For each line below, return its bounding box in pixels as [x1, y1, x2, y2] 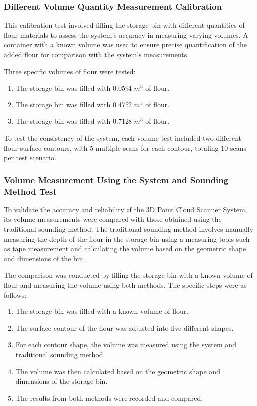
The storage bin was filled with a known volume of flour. [15, 306, 189, 316]
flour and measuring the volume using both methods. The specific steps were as [4, 280, 247, 290]
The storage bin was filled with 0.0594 [15, 83, 132, 93]
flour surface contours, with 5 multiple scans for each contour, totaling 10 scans [4, 142, 246, 153]
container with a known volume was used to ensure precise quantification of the [4, 39, 247, 50]
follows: [4, 289, 27, 300]
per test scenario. [4, 152, 56, 163]
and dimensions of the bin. [4, 253, 85, 263]
